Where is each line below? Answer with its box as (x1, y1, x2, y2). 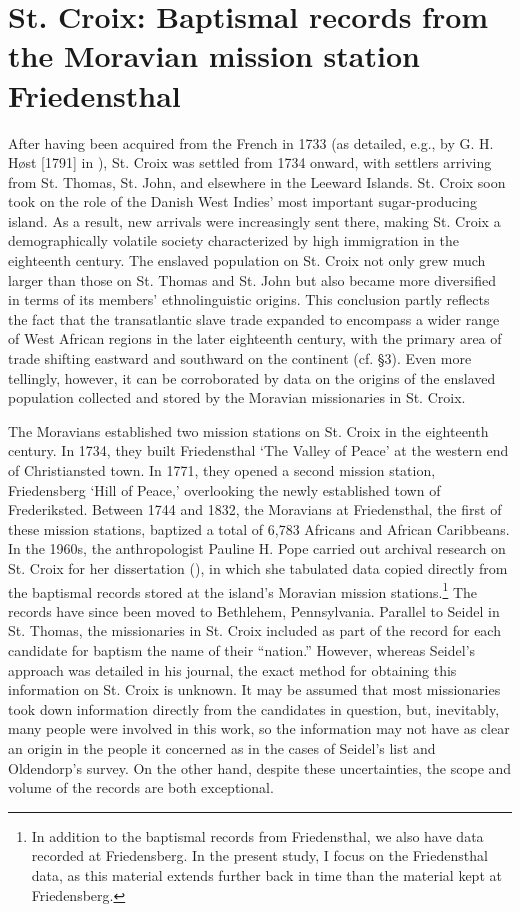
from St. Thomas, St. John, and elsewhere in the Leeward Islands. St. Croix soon (8, 171, 506, 192)
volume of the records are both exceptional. (8, 777, 274, 798)
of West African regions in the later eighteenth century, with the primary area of (8, 328, 502, 349)
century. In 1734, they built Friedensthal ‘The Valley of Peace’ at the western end (8, 440, 509, 461)
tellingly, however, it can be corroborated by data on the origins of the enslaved (8, 367, 496, 388)
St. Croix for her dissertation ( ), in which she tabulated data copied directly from (8, 557, 508, 578)
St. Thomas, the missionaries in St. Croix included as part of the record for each (8, 620, 501, 641)
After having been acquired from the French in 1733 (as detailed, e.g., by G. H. (8, 132, 494, 153)
